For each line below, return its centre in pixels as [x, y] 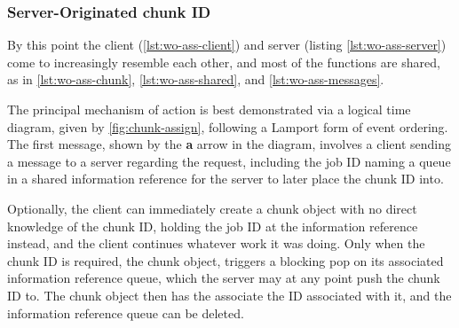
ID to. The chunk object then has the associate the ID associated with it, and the [229, 295]
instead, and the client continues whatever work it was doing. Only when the [216, 243]
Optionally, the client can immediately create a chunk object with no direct [212, 208]
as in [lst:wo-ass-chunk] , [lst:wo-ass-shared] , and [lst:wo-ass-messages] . [196, 79]
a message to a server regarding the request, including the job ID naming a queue [229, 161]
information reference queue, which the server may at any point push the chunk [224, 278]
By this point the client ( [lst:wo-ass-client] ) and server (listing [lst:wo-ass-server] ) [227, 45]
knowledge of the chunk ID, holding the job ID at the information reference [213, 226]
